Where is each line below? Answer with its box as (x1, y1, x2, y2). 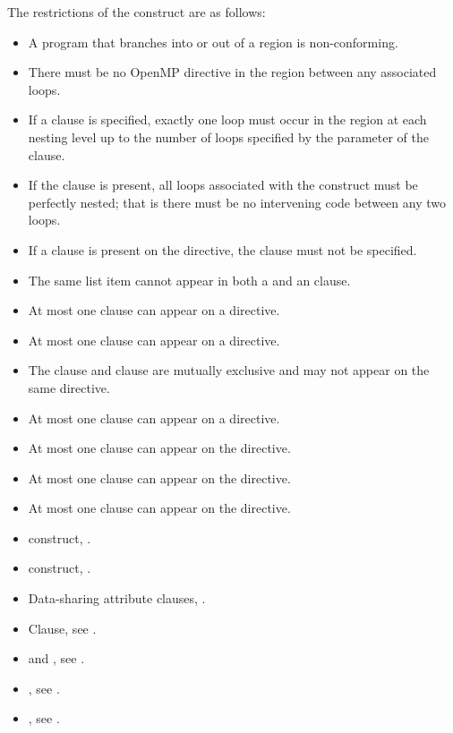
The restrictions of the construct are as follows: (7, 3, 266, 21)
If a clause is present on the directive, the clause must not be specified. (28, 240, 417, 259)
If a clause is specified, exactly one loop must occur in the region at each (28, 110, 427, 129)
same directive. (28, 378, 110, 396)
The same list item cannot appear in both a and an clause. (28, 270, 351, 289)
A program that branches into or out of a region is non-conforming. (28, 32, 398, 51)
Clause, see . (28, 618, 97, 637)
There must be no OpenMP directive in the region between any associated (28, 63, 437, 81)
